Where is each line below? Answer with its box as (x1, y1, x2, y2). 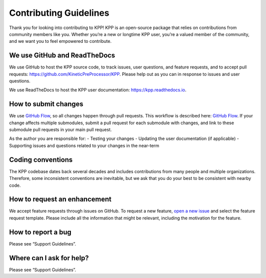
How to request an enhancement (9, 195, 112, 204)
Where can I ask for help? (9, 254, 89, 262)
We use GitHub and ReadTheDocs (9, 51, 115, 60)
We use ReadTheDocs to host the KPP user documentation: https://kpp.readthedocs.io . (9, 87, 187, 93)
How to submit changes (9, 100, 84, 108)
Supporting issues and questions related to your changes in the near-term (9, 142, 160, 148)
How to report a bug (9, 228, 71, 236)
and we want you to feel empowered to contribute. (9, 38, 112, 44)
